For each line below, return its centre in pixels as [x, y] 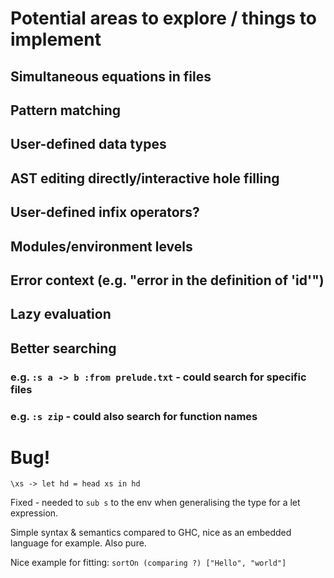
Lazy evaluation [61, 314]
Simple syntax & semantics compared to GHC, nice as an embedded [151, 533]
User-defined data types [88, 144]
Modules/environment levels [101, 246]
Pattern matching [66, 110]
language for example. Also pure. [78, 543]
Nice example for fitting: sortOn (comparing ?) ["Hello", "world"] [148, 563]
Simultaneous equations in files [111, 76]
